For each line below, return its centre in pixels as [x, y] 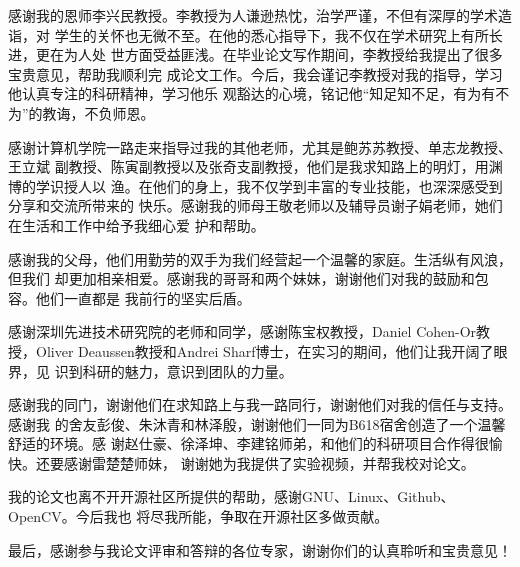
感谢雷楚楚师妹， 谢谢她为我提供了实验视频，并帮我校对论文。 [269, 462]
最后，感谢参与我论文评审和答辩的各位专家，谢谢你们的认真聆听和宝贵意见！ [260, 549]
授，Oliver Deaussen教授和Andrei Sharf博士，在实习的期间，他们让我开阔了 [251, 350]
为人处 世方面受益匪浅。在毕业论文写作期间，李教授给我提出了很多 [283, 54]
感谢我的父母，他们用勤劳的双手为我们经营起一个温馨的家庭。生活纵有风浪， [260, 258]
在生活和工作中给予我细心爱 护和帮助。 [136, 224]
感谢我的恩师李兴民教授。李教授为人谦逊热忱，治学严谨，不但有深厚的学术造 [260, 15]
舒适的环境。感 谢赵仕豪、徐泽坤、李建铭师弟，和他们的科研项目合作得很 [248, 443]
